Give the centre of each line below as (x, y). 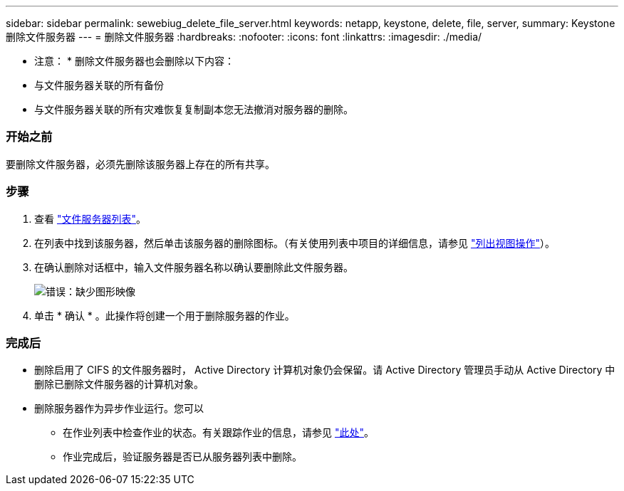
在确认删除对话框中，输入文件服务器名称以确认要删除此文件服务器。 (194, 267)
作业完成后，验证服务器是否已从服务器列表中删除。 (182, 457)
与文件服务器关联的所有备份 (99, 85)
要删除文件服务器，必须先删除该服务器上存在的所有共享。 (140, 164)
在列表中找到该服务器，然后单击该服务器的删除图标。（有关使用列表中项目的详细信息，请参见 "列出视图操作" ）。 (295, 243)
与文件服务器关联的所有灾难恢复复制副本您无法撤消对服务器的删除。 (194, 109)
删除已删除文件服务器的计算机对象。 (119, 384)
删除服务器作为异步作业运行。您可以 (119, 408)
